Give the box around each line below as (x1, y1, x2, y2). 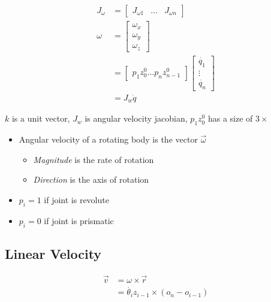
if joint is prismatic (44, 214, 114, 226)
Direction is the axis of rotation (33, 173, 149, 186)
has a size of (207, 112, 253, 125)
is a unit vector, (11, 112, 70, 125)
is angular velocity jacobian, (85, 112, 188, 125)
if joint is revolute (44, 193, 109, 206)
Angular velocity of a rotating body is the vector (19, 133, 198, 146)
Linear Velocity (5, 244, 102, 262)
